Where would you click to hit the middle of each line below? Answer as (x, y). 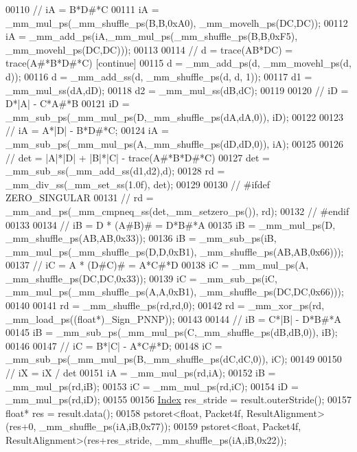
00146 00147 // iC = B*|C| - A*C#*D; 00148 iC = (114, 345)
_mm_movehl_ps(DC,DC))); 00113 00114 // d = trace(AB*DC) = (149, 49)
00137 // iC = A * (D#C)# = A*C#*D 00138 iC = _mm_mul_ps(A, (157, 265)
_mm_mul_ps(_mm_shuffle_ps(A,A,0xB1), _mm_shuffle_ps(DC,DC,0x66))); (175, 292)
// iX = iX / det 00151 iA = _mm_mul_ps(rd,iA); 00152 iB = (141, 373)
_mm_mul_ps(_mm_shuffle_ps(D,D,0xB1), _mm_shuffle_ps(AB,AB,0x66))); (175, 251)
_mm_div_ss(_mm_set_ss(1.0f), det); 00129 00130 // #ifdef (138, 184)
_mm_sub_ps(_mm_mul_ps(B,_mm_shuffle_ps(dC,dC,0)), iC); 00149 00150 (174, 359)
